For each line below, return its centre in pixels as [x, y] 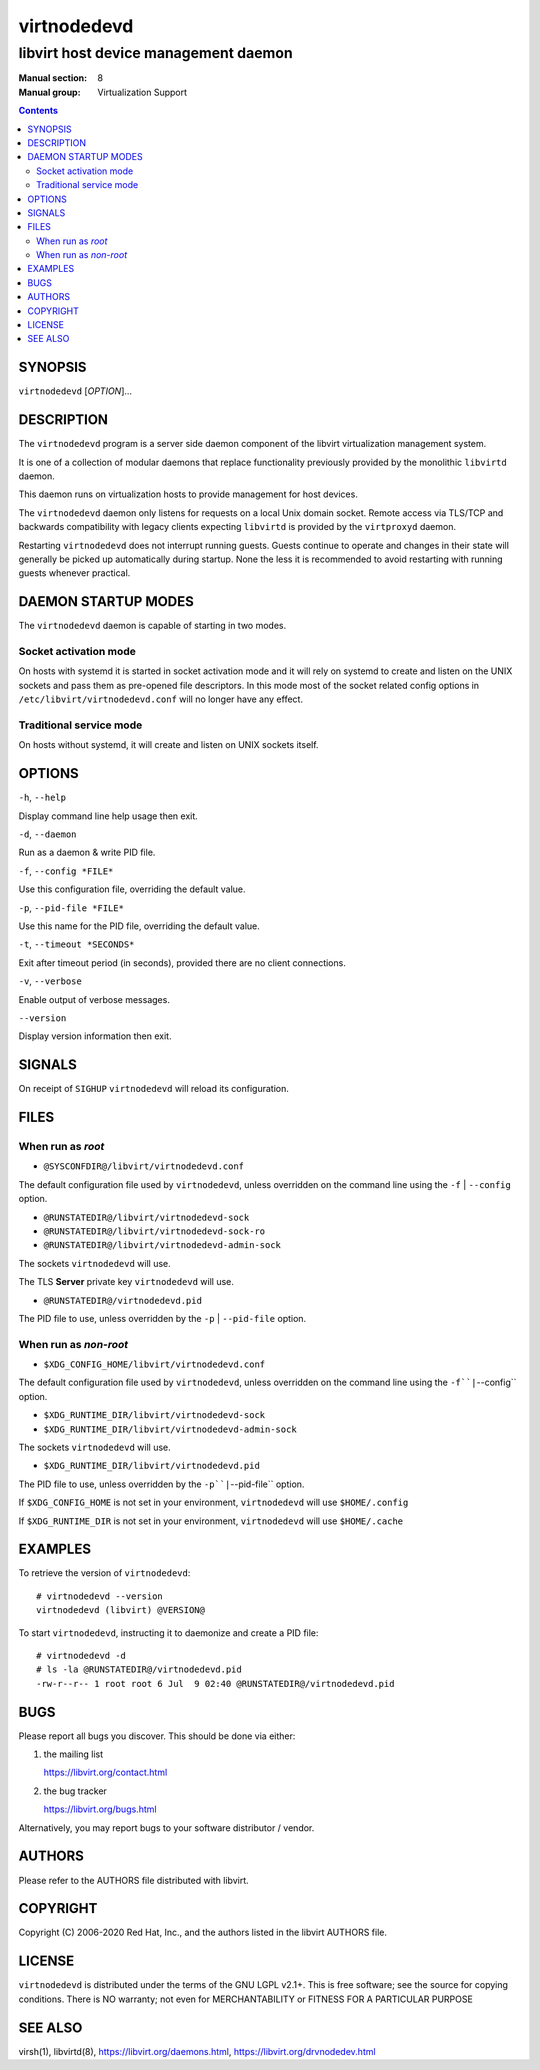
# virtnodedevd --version [100, 1596]
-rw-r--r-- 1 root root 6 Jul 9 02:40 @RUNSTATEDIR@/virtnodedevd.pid [215, 1683]
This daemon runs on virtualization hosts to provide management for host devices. [188, 494]
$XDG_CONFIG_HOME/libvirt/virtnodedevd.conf [154, 1364]
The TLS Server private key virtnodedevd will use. [126, 1282]
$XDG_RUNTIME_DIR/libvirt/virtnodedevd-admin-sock [170, 1429]
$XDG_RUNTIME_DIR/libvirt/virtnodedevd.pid [151, 1466]
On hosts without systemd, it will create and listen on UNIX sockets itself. [168, 745]
